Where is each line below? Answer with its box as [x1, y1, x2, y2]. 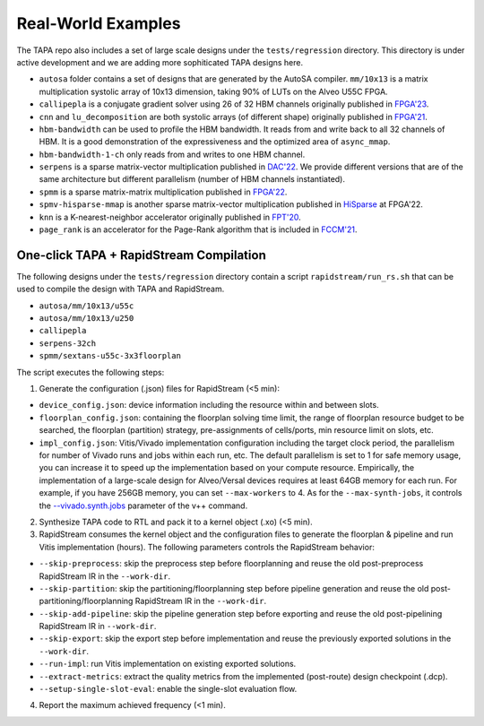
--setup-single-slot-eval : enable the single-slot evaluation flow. [39, 684, 298, 695]
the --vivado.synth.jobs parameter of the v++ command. [39, 500, 248, 511]
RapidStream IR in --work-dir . [39, 621, 157, 632]
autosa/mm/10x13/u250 [39, 314, 134, 324]
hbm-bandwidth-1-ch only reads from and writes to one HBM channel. [39, 149, 306, 160]
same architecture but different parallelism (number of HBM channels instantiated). [39, 174, 345, 185]
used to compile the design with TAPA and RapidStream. [16, 283, 225, 295]
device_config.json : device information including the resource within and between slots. [39, 400, 380, 411]
